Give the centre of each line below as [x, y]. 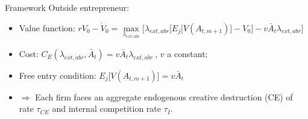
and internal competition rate [106, 108]
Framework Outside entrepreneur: [67, 7]
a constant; [187, 53]
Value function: [47, 27]
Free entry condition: [58, 75]
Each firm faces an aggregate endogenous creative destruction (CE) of [164, 96]
